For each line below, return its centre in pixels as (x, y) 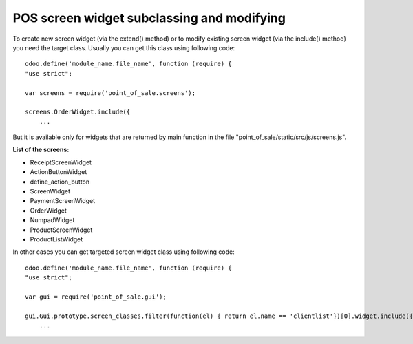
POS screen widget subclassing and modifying (149, 18)
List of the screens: (41, 150)
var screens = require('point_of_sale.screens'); (110, 93)
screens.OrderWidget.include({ (78, 112)
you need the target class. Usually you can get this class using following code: (124, 47)
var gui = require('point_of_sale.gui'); (96, 297)
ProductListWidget (56, 239)
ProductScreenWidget (61, 230)
